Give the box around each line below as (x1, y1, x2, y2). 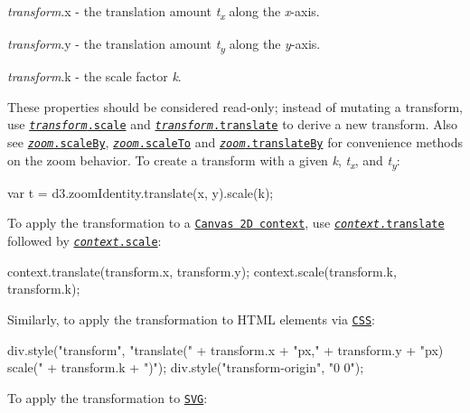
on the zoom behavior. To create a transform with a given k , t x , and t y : (7, 150, 400, 172)
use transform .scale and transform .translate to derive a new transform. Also (7, 115, 458, 134)
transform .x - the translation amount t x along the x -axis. (7, 2, 320, 23)
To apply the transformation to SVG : (7, 388, 208, 407)
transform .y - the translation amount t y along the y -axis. (7, 34, 321, 55)
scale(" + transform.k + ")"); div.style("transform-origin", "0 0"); (7, 358, 364, 377)
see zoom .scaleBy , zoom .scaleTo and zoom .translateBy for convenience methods (7, 133, 463, 152)
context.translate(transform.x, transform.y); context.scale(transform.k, (7, 261, 397, 280)
